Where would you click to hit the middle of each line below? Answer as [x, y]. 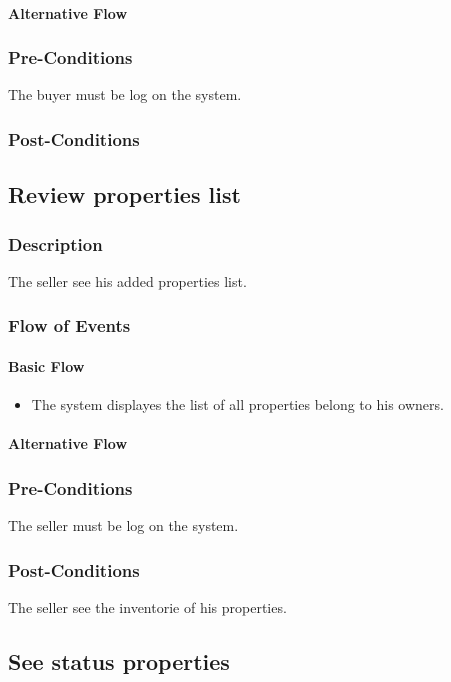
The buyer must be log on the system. [125, 94]
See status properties [119, 660]
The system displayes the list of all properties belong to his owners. [237, 404]
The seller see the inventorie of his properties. [147, 606]
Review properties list [124, 194]
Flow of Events [69, 325]
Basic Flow [46, 365]
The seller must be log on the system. [123, 525]
